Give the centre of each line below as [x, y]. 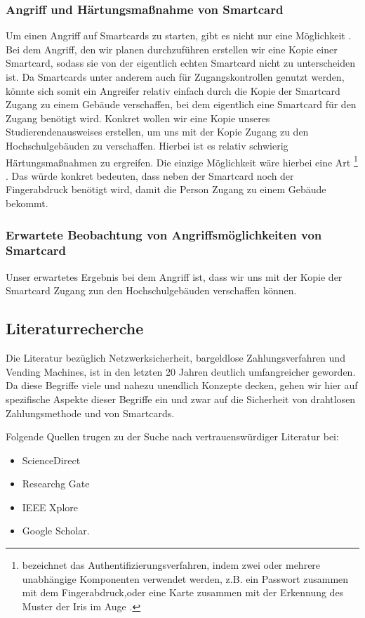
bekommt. [27, 203]
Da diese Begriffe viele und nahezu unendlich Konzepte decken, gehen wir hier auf [182, 385]
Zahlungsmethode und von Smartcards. [90, 413]
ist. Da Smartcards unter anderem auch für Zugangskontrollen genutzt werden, [175, 77]
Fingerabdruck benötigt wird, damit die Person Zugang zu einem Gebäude [166, 189]
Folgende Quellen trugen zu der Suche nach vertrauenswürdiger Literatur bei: [172, 436]
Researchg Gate [56, 484]
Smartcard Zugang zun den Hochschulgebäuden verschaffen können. [151, 290]
